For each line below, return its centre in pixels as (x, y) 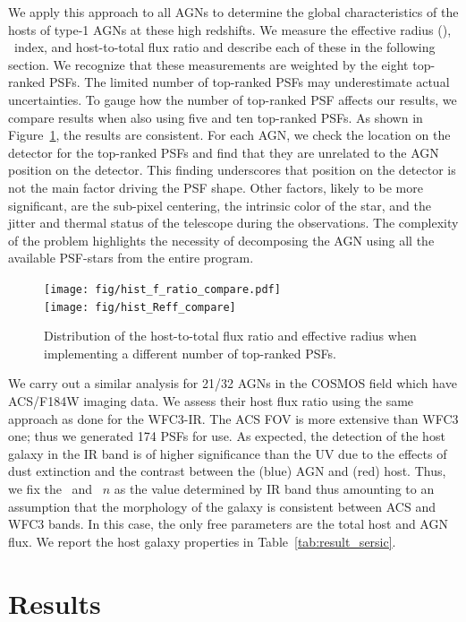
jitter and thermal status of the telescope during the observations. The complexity (233, 223)
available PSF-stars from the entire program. (131, 258)
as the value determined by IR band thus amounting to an (274, 488)
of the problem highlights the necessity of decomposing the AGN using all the (221, 240)
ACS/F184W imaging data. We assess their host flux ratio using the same (211, 401)
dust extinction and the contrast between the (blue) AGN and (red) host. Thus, (227, 471)
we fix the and (51, 488)
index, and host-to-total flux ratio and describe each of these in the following (225, 47)
